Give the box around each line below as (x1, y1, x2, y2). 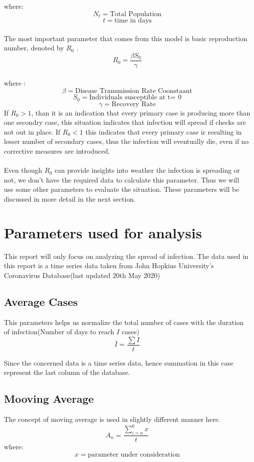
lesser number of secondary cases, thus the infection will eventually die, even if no (4, 136, 249, 146)
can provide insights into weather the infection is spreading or (54, 165, 240, 175)
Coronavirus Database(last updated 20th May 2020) (4, 270, 161, 280)
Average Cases (4, 294, 78, 309)
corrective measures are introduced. (4, 145, 110, 156)
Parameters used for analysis (4, 222, 202, 242)
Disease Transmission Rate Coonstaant (75, 88, 192, 95)
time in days (114, 17, 152, 24)
